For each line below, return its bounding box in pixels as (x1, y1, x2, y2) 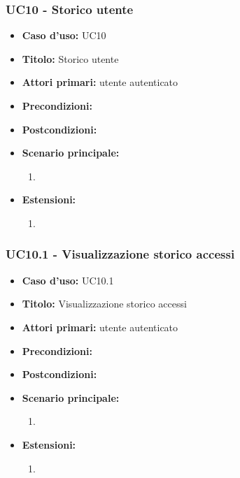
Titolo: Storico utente (22, 51, 119, 66)
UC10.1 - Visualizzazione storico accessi (6, 245, 235, 263)
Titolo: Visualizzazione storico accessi (22, 296, 187, 311)
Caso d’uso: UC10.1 (22, 273, 114, 287)
